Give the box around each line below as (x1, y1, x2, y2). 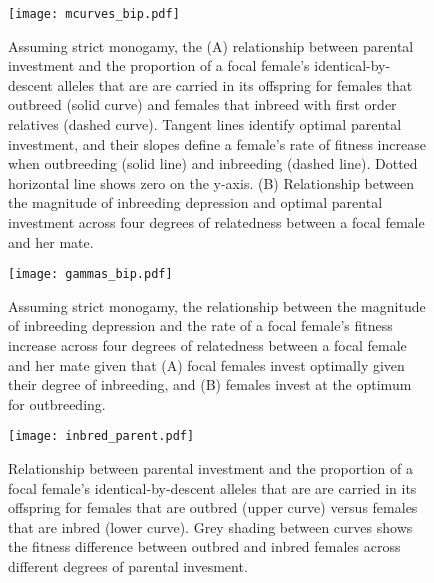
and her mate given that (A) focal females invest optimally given (8, 354, 405, 375)
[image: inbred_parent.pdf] (8, 429, 195, 444)
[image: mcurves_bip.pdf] (8, 7, 180, 21)
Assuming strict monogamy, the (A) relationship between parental (8, 35, 414, 56)
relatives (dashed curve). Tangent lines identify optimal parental (8, 114, 402, 135)
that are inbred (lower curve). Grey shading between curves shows (8, 516, 413, 537)
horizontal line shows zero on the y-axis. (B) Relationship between (8, 172, 414, 193)
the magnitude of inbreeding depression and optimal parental (8, 192, 383, 213)
